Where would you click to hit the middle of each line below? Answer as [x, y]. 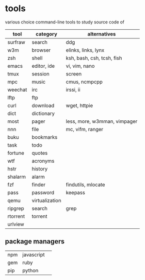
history [40, 168]
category [46, 34]
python [31, 270]
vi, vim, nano [80, 66]
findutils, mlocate [85, 185]
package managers [35, 242]
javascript [34, 255]
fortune [16, 153]
